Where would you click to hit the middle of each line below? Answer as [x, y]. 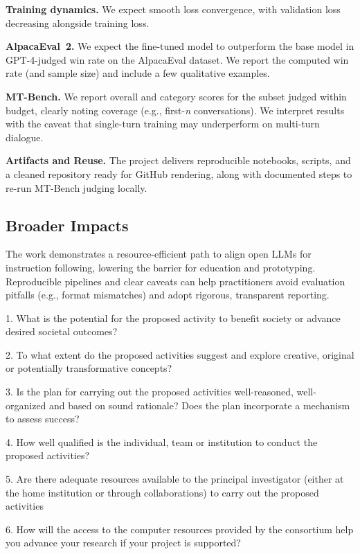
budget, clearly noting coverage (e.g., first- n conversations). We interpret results [175, 110]
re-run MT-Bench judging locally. [76, 187]
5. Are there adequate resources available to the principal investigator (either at [175, 479]
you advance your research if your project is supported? [123, 543]
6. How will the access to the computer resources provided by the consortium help [180, 529]
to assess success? [43, 419]
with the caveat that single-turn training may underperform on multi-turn [163, 124]
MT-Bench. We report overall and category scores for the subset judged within [176, 96]
